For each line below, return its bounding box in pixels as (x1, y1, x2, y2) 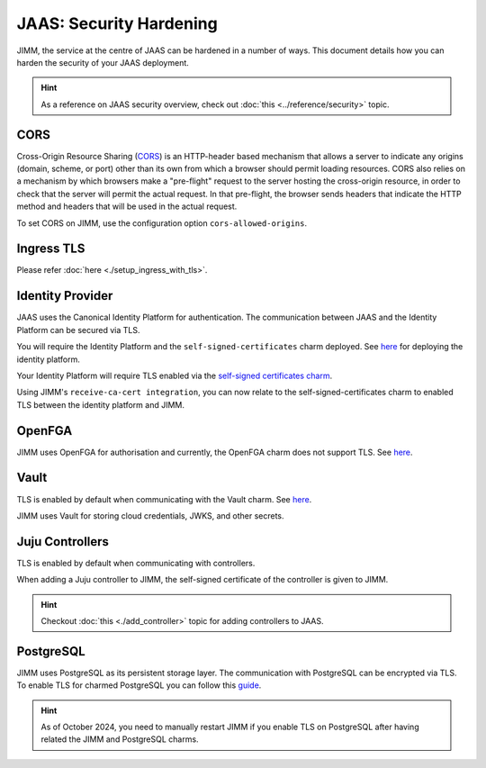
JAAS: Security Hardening (16, 14, 218, 33)
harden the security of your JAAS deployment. (16, 57, 189, 68)
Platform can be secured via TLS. (16, 324, 140, 335)
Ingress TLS (16, 241, 85, 257)
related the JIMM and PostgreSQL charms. (40, 734, 199, 745)
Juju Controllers (16, 534, 110, 549)
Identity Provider (16, 288, 113, 303)
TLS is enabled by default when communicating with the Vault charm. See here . (16, 493, 312, 504)
